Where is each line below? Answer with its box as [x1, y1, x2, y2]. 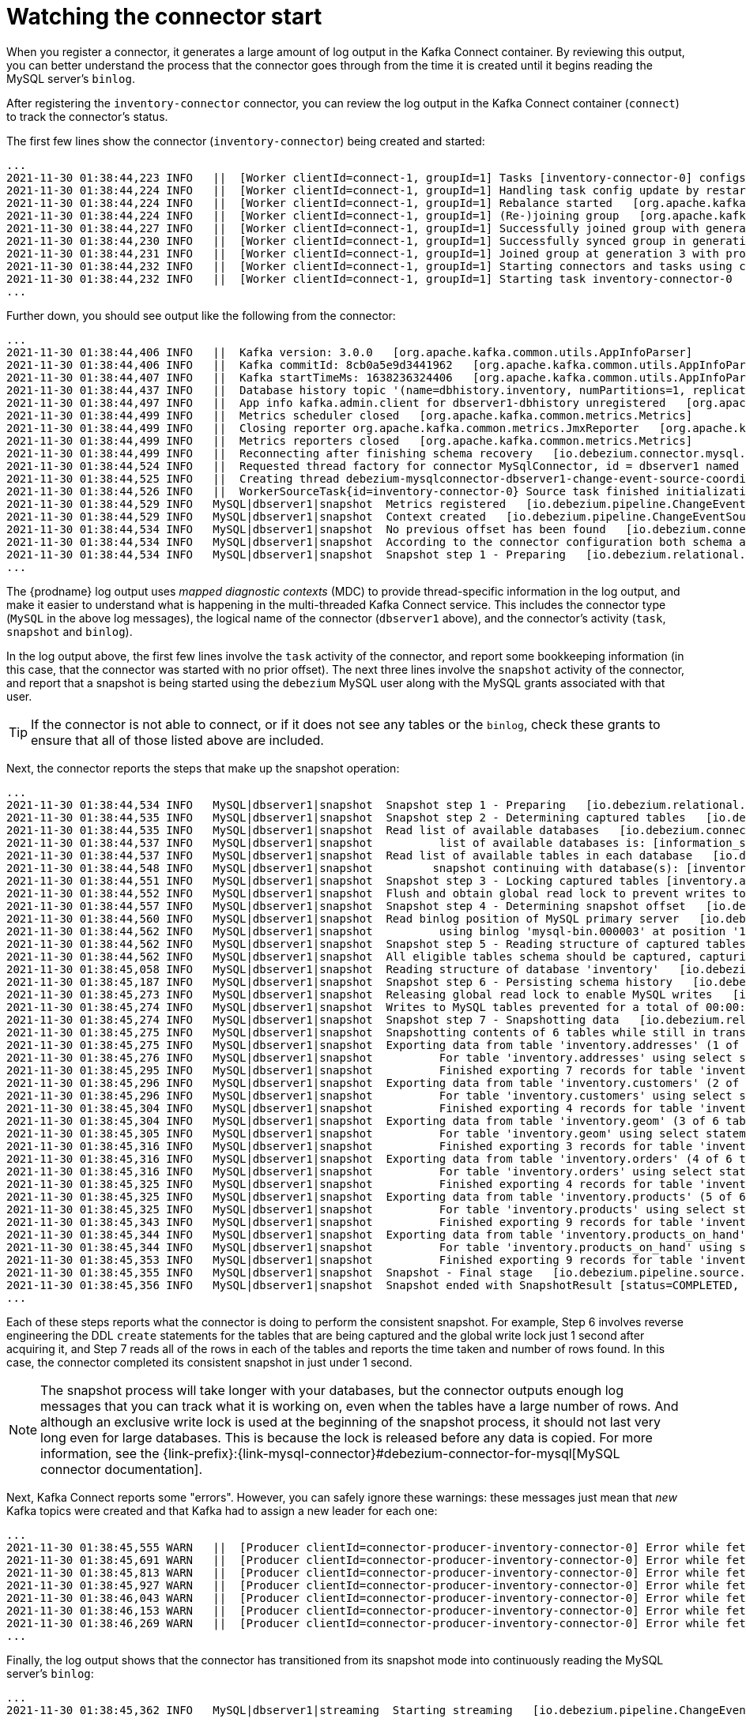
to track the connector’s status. [6, 109, 168, 123]
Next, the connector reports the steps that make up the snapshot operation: [6, 761, 400, 775]
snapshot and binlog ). [6, 624, 133, 638]
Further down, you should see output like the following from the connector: [6, 308, 396, 322]
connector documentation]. [40, 1461, 203, 1477]
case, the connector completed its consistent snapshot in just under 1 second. [6, 1355, 413, 1369]
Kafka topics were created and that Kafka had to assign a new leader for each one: [6, 1503, 438, 1517]
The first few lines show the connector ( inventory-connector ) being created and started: [6, 133, 485, 148]
